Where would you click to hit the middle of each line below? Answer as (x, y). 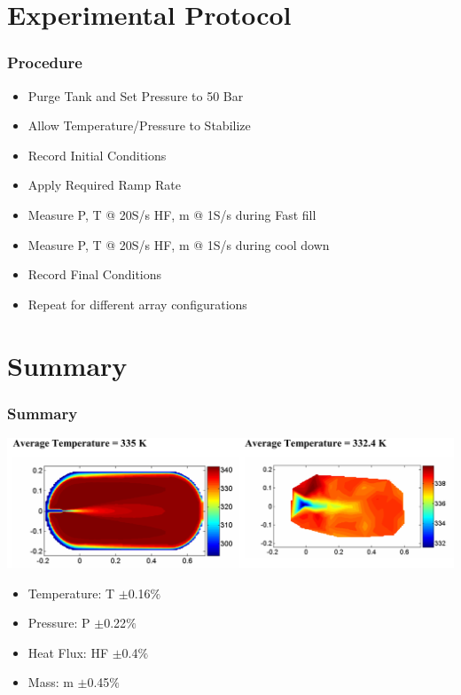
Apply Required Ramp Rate (104, 185)
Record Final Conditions (95, 274)
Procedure (45, 62)
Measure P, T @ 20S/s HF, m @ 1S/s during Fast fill (172, 214)
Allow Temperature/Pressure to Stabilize (139, 125)
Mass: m (51, 682)
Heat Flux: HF (68, 652)
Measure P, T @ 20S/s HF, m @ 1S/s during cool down (179, 244)
